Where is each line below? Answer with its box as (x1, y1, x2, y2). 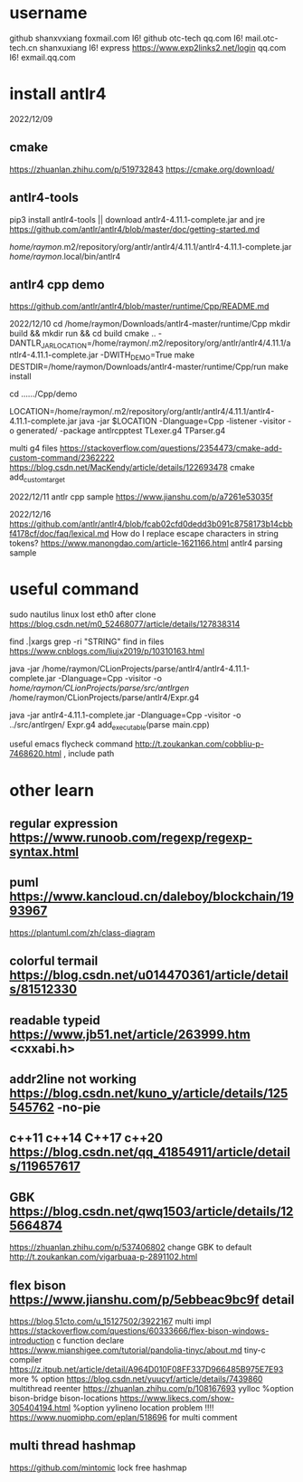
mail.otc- (244, 33, 279, 43)
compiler (9, 1354, 43, 1365)
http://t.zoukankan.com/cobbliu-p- (135, 738, 264, 749)
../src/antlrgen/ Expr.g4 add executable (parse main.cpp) (9, 718, 210, 732)
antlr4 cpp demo (9, 277, 106, 292)
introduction (9, 1335, 55, 1346)
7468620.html (9, 748, 62, 759)
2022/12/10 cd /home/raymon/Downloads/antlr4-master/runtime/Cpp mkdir (9, 318, 291, 329)
